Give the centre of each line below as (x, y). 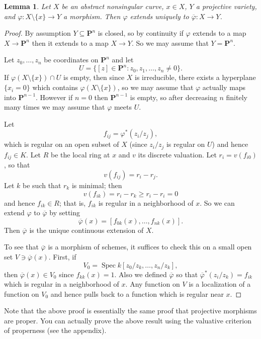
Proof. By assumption (37, 33)
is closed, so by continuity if (141, 33)
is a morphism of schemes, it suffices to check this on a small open (150, 247)
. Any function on (153, 284)
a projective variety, (226, 6)
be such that (42, 185)
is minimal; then (97, 185)
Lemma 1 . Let (27, 6)
